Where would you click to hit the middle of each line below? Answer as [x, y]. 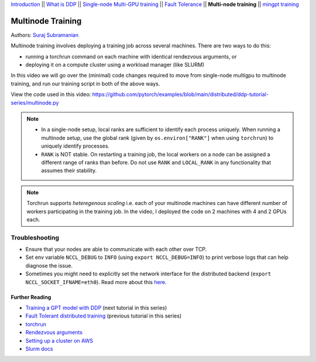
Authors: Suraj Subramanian [45, 35]
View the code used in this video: [51, 94]
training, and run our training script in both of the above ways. [85, 83]
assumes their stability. [69, 170]
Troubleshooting [35, 237]
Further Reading [31, 297]
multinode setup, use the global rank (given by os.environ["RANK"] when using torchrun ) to [157, 138]
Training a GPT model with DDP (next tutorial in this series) [96, 308]
